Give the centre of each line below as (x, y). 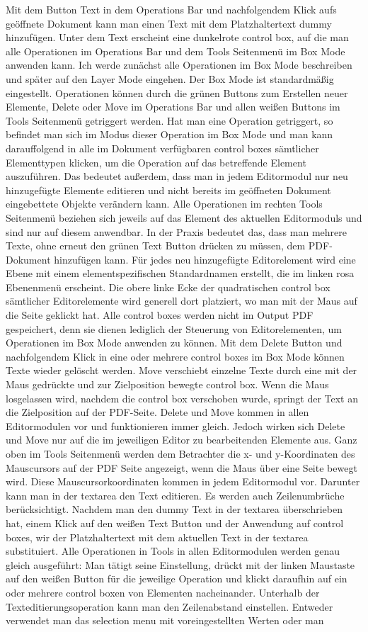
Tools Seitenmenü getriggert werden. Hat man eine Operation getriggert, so (169, 120)
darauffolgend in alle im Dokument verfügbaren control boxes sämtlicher (162, 148)
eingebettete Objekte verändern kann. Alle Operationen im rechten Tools (164, 204)
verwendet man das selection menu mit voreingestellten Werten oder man (165, 620)
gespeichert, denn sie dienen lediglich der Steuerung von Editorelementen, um (174, 328)
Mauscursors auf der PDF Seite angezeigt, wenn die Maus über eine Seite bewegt (182, 467)
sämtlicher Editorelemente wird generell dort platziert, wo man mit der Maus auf (182, 301)
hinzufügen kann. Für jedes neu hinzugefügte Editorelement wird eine (205, 259)
